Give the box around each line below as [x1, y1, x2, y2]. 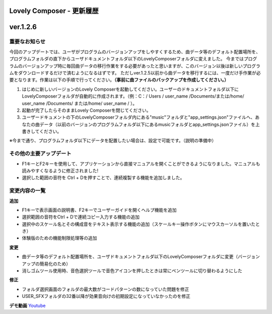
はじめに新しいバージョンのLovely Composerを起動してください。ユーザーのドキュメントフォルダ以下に [22, 86, 239, 92]
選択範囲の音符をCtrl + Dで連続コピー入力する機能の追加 [22, 214, 140, 220]
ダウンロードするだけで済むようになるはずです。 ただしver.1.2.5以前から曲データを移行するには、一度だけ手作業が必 [18, 69, 261, 75]
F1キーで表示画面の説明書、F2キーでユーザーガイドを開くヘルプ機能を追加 [22, 207, 177, 213]
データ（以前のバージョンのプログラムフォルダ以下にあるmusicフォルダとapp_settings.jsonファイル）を [39, 121, 255, 127]
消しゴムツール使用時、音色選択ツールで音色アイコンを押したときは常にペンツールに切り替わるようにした [22, 268, 243, 274]
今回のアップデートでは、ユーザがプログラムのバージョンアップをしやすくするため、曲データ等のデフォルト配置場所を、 [9, 48, 260, 55]
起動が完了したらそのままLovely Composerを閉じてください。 [22, 107, 151, 113]
